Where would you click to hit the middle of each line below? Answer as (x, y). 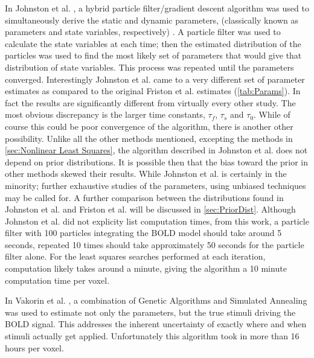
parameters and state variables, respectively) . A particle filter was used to (143, 32)
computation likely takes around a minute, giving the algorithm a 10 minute (146, 268)
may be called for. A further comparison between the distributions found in (144, 197)
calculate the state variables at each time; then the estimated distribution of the (153, 43)
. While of (272, 114)
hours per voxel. (34, 347)
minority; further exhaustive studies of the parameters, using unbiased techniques (155, 185)
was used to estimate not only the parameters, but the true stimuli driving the (150, 312)
